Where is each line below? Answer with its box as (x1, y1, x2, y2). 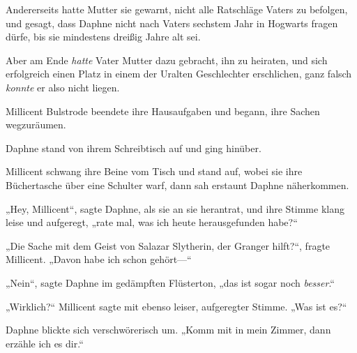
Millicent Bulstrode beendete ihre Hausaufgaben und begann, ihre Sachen (6, 103, 320, 118)
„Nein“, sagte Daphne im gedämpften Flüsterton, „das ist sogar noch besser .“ (6, 275, 335, 290)
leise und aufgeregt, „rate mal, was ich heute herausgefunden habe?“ (6, 215, 298, 230)
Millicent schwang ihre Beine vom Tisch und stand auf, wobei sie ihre (6, 164, 303, 179)
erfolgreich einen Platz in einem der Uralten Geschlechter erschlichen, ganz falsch (6, 66, 352, 81)
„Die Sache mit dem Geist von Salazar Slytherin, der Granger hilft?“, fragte (6, 238, 331, 253)
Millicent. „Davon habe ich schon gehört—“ (6, 252, 192, 266)
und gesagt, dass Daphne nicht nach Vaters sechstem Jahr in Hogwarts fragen (6, 15, 338, 30)
